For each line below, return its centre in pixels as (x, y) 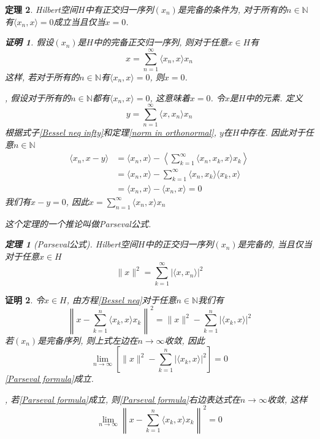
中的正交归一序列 (179, 244)
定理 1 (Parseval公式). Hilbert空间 (71, 244)
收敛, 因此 (185, 340)
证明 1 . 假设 (29, 42)
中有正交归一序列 (119, 9)
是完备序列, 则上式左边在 (88, 340)
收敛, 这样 (287, 399)
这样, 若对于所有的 (42, 76)
